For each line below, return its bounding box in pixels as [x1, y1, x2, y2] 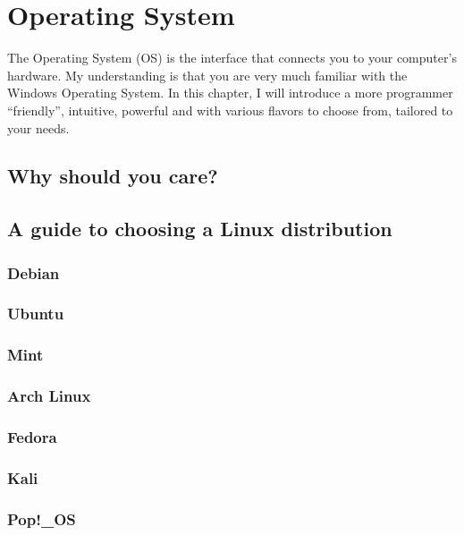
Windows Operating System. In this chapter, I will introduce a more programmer [7, 83, 453, 102]
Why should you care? [7, 162, 218, 190]
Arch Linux [7, 385, 91, 407]
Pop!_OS [7, 507, 76, 530]
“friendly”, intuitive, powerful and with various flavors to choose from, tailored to [7, 100, 453, 119]
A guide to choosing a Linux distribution [7, 215, 392, 242]
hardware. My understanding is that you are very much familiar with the [7, 65, 408, 84]
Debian [7, 261, 60, 284]
